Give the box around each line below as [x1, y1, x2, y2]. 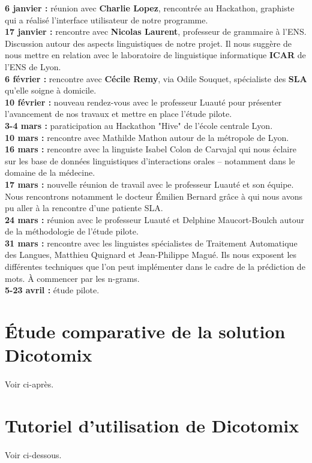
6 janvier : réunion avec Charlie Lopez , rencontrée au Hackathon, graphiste [5, 2, 295, 14]
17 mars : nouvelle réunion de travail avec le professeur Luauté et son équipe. [5, 178, 294, 190]
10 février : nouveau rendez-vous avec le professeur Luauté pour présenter [5, 95, 282, 108]
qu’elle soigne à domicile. [5, 84, 97, 97]
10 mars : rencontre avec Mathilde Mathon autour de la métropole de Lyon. [5, 131, 289, 143]
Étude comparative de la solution [5, 319, 286, 344]
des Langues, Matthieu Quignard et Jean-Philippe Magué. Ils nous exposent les [5, 248, 297, 261]
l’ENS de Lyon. [5, 60, 61, 73]
